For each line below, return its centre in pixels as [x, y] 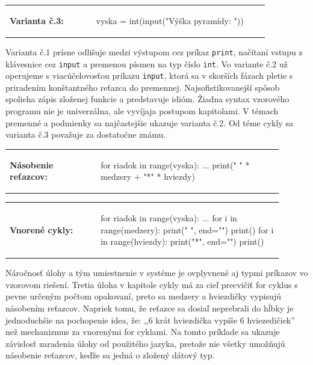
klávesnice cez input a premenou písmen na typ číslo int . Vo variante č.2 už [147, 63]
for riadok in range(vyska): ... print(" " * [175, 164]
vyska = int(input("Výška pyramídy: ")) [170, 20]
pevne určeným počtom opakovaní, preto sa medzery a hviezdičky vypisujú [143, 296]
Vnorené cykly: [42, 229]
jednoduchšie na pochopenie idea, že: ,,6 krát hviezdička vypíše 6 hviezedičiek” [150, 320]
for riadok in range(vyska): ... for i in [169, 217]
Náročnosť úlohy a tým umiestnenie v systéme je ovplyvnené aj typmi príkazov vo [157, 273]
